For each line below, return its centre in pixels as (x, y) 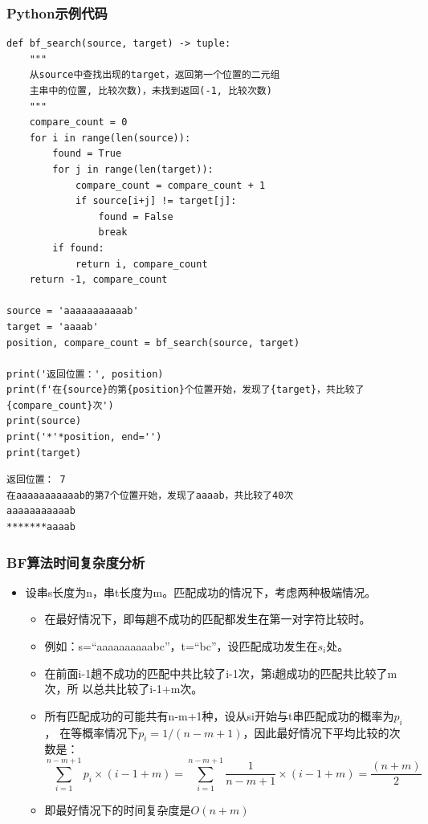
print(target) (44, 453)
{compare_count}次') (60, 405)
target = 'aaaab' (53, 326)
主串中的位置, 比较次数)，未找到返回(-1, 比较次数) (151, 91)
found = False (136, 216)
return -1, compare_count (98, 280)
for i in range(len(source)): (110, 138)
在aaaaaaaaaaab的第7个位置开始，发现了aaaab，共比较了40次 (150, 495)
